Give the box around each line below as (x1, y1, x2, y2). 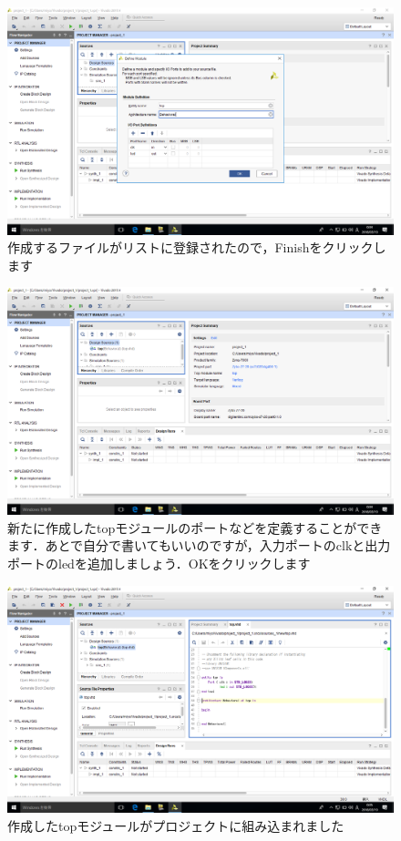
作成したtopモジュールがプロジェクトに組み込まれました (7, 815, 344, 835)
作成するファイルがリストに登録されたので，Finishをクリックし (7, 238, 386, 257)
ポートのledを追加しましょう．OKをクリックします (7, 553, 311, 572)
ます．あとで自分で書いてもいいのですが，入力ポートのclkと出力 (7, 536, 391, 555)
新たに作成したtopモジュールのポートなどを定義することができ (7, 518, 383, 537)
